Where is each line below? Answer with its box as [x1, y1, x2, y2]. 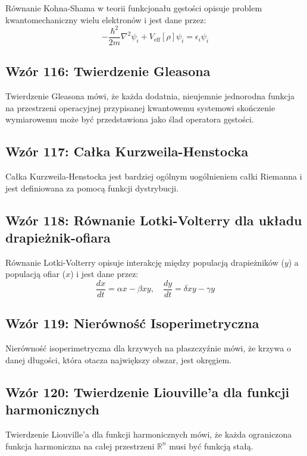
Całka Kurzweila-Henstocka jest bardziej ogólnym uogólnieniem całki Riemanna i [5, 169, 302, 182]
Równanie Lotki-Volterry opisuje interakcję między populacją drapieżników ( [5, 256, 284, 268]
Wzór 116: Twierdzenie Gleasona [5, 62, 211, 80]
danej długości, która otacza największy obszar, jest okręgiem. [5, 353, 232, 366]
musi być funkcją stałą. [169, 439, 253, 452]
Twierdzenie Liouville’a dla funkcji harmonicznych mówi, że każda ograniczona [5, 427, 292, 440]
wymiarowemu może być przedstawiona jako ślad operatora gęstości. [5, 113, 254, 125]
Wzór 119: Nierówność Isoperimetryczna [5, 314, 259, 332]
